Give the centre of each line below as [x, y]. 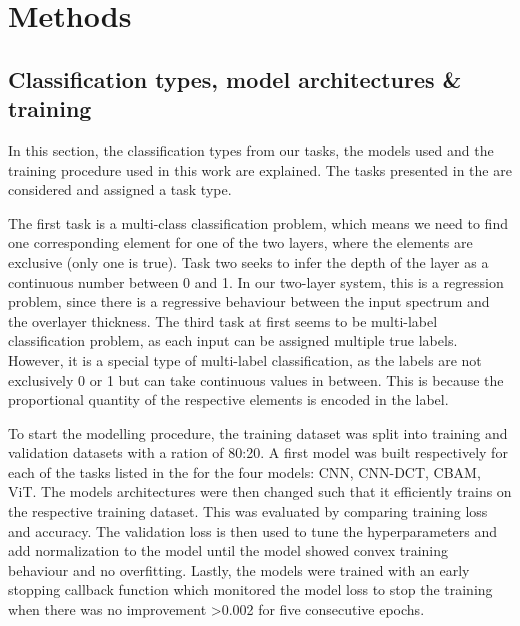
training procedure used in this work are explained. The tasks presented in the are [260, 169]
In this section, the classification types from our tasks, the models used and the [251, 149]
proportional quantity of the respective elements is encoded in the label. [228, 399]
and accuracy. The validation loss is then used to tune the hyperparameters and [252, 530]
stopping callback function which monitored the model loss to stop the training [250, 589]
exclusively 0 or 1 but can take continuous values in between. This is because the [256, 379]
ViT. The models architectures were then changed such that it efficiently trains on [260, 491]
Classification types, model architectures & [235, 78]
